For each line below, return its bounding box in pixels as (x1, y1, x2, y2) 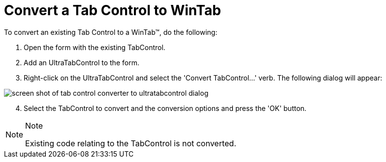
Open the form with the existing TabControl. (24, 43, 165, 52)
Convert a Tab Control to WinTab (4, 2, 221, 19)
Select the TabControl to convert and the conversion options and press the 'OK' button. (24, 104, 307, 112)
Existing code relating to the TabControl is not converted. (25, 138, 236, 148)
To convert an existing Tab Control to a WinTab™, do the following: (4, 27, 218, 36)
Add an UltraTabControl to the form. (24, 58, 139, 67)
